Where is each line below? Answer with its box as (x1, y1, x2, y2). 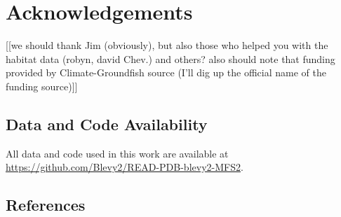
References (6, 194, 86, 216)
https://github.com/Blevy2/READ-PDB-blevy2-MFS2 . (6, 160, 243, 174)
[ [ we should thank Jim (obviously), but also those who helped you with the (6, 38, 328, 52)
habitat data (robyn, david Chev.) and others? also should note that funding (6, 51, 335, 66)
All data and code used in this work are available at (6, 146, 229, 160)
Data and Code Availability (6, 113, 208, 134)
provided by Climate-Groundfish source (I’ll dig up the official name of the (6, 65, 326, 80)
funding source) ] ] (6, 78, 78, 93)
